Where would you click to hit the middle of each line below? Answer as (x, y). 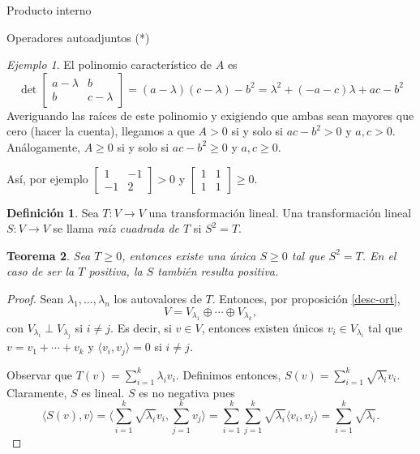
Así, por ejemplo (47, 178)
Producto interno (49, 10)
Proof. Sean (35, 298)
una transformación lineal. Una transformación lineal (280, 212)
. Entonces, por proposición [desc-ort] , (306, 298)
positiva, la (116, 271)
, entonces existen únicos (262, 327)
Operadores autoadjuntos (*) (78, 37)
